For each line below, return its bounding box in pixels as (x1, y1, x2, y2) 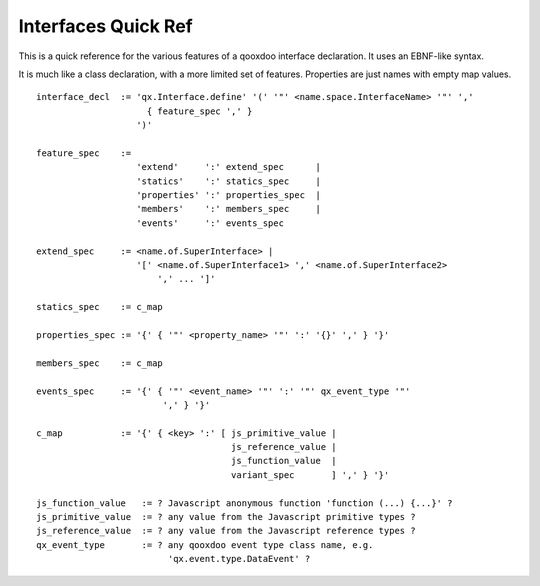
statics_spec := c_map (36, 301, 164, 313)
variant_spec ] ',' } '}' (230, 469, 390, 480)
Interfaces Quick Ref (18, 15, 194, 37)
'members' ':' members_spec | (136, 203, 322, 215)
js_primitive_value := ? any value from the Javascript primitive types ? (36, 511, 416, 523)
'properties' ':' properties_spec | (136, 190, 322, 201)
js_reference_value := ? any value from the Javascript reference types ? (36, 525, 416, 537)
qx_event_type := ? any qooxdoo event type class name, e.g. (36, 539, 374, 550)
